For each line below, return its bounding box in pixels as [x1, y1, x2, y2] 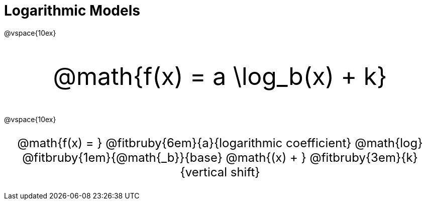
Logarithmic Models [4, 2, 140, 19]
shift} [230, 164, 260, 179]
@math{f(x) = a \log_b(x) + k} [53, 61, 387, 91]
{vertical [180, 164, 227, 179]
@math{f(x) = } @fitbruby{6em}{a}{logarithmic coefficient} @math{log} [17, 135, 423, 150]
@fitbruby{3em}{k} [309, 150, 418, 165]
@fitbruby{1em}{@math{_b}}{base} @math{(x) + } [22, 150, 306, 165]
